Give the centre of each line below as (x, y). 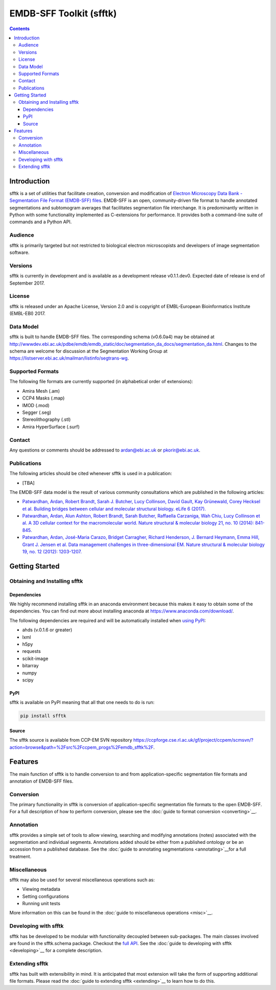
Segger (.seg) (37, 412)
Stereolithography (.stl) (47, 419)
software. (19, 252)
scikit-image (35, 658)
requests (31, 651)
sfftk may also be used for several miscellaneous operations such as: (82, 880)
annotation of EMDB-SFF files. (41, 781)
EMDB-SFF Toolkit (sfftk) (63, 13)
